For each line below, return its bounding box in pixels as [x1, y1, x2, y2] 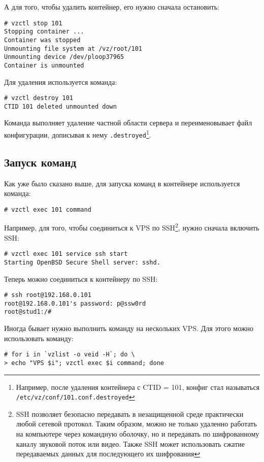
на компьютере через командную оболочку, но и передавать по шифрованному [16, 428, 259, 439]
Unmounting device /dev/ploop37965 [4, 53, 124, 61]
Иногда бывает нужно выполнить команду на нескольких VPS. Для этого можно [4, 323, 254, 334]
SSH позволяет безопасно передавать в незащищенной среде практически [16, 408, 244, 419]
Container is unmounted [4, 61, 84, 69]
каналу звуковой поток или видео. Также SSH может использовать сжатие [16, 438, 245, 449]
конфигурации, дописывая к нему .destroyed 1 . [4, 128, 151, 140]
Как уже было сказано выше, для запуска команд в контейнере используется [4, 178, 240, 188]
